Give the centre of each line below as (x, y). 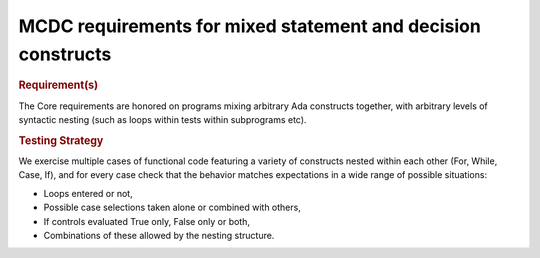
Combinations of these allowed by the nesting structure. (159, 235)
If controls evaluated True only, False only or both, (146, 221)
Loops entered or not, (88, 193)
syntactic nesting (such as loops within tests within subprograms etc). (162, 119)
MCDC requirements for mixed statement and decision (250, 26)
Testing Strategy (61, 140)
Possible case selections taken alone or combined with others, (172, 207)
